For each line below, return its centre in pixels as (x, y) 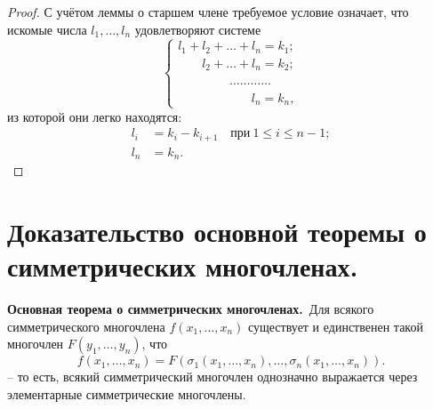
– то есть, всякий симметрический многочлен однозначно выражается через (212, 377)
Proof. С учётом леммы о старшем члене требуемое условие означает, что (208, 12)
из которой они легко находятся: (95, 116)
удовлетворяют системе (198, 29)
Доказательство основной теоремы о (217, 231)
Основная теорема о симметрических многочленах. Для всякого (191, 309)
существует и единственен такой (335, 326)
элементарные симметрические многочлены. (127, 393)
